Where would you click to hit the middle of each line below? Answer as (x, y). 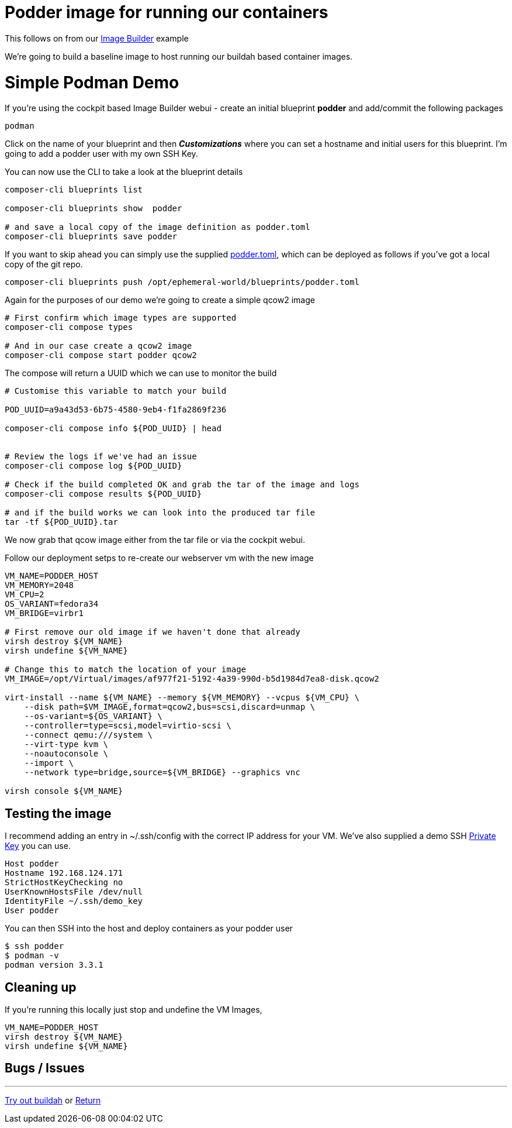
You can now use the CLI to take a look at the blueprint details (124, 172)
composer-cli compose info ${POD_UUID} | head (113, 429)
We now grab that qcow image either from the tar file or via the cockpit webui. (155, 540)
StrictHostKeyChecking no (64, 883)
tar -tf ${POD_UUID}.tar (61, 522)
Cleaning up (41, 987)
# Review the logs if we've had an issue (101, 457)
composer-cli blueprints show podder (94, 209)
